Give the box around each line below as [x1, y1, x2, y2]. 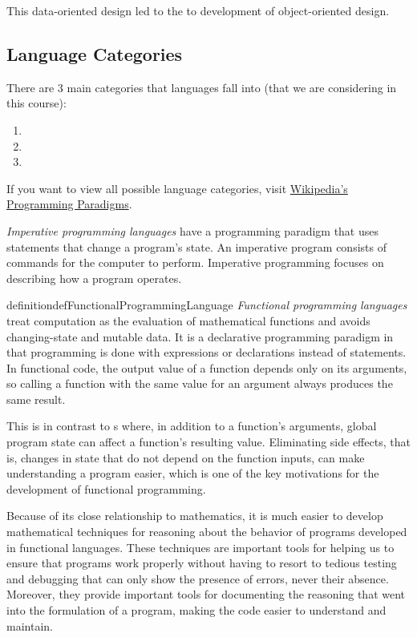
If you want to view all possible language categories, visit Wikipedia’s [6, 179, 348, 196]
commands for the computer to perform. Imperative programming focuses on [6, 254, 384, 271]
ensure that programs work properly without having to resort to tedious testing [6, 554, 397, 571]
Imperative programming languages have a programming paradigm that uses [6, 222, 379, 239]
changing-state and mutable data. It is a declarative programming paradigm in [6, 328, 394, 345]
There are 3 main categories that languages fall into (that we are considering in [6, 79, 397, 95]
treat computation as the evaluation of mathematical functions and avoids [6, 312, 370, 329]
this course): [6, 95, 67, 111]
